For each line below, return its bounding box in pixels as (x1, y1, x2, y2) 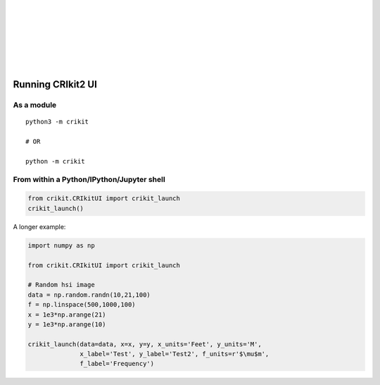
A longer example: (13, 222, 66, 231)
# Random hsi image (27, 281, 95, 289)
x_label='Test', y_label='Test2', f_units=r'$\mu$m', (80, 350, 270, 358)
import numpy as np (27, 241, 95, 250)
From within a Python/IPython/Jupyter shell (13, 174, 165, 184)
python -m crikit (25, 157, 85, 165)
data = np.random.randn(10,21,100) (27, 291, 151, 299)
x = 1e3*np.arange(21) (27, 310, 106, 319)
